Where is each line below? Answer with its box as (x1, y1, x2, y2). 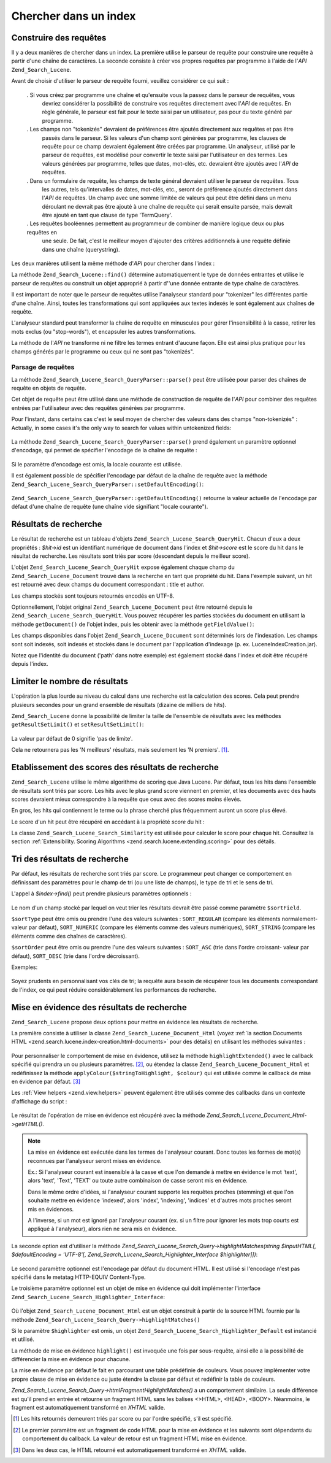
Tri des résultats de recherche (11, 854, 129, 865)
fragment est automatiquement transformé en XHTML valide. (11, 1404, 165, 1411)
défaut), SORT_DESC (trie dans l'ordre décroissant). (11, 952, 140, 960)
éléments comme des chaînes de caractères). (11, 932, 127, 940)
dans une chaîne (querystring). (42, 245, 120, 253)
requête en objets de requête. (11, 384, 86, 392)
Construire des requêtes (11, 33, 107, 43)
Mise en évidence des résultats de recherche (11, 1002, 187, 1013)
